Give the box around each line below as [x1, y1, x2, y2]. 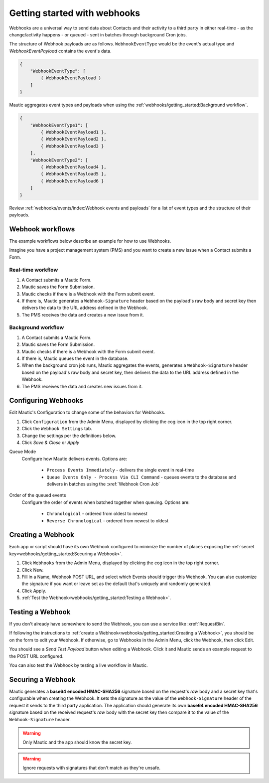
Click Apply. [21, 588, 47, 594]
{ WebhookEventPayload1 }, [40, 130, 107, 135]
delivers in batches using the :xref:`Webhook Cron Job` [46, 481, 160, 487]
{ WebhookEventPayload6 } [40, 178, 104, 184]
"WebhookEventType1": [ [30, 122, 88, 128]
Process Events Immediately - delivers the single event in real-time [46, 467, 194, 473]
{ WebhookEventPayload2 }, [40, 136, 107, 142]
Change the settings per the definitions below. [21, 433, 117, 439]
